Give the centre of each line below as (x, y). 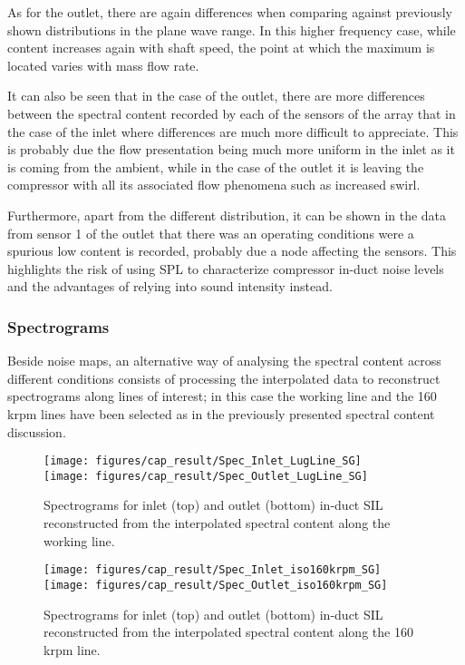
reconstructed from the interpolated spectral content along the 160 (228, 632)
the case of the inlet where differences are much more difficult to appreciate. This (233, 131)
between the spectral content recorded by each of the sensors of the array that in (232, 113)
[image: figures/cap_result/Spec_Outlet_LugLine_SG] (206, 476)
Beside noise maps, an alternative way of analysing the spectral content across (224, 361)
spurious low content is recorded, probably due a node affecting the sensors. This (232, 251)
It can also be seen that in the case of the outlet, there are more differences (216, 96)
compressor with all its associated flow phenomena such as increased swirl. (214, 185)
